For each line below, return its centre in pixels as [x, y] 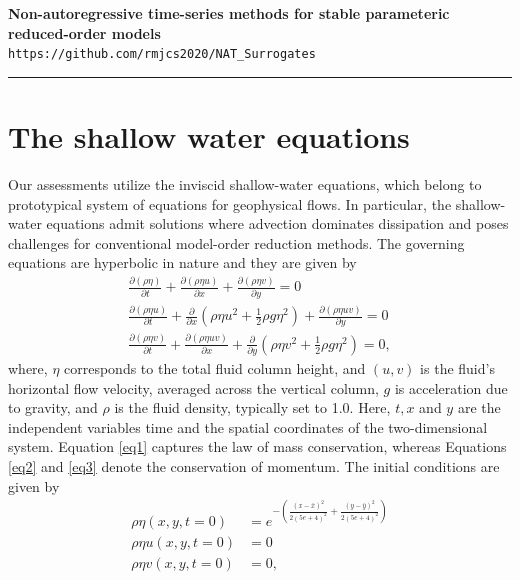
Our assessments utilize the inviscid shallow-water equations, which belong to [245, 183]
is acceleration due [451, 387]
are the [479, 407]
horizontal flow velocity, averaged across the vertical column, [193, 387]
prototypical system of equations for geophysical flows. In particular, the [230, 203]
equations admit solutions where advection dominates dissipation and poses [277, 223]
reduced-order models [84, 32]
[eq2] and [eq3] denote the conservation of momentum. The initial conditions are [254, 466]
